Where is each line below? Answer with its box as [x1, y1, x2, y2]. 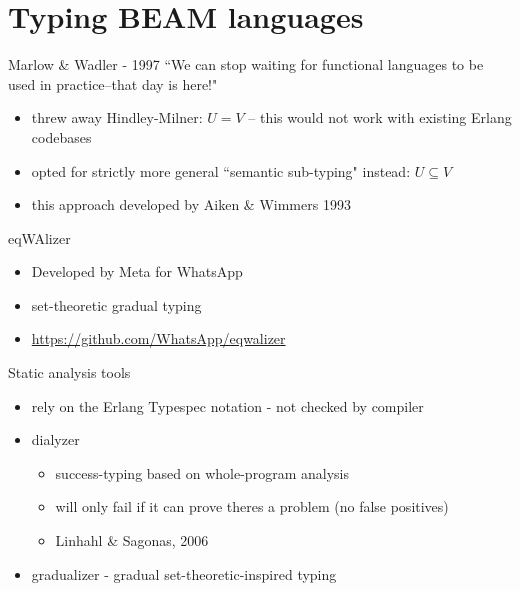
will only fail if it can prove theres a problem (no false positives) [55, 496, 449, 517]
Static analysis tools [8, 362, 131, 383]
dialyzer [31, 429, 80, 450]
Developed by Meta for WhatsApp [31, 261, 243, 282]
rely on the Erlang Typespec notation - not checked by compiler [31, 395, 424, 416]
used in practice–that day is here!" [8, 73, 218, 94]
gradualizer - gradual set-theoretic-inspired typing [31, 563, 337, 584]
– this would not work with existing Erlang [248, 107, 512, 128]
